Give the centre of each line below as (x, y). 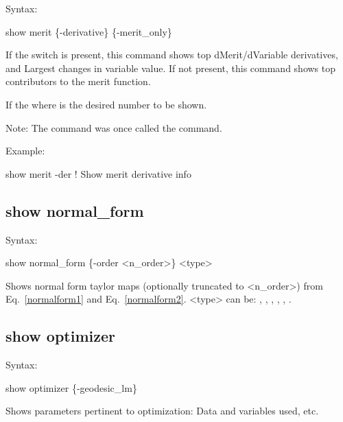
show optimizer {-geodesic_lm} (71, 387)
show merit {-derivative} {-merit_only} (89, 31)
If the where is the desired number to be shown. (106, 104)
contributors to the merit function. (78, 81)
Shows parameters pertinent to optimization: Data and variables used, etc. (162, 411)
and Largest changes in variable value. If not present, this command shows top (171, 68)
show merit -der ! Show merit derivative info (98, 173)
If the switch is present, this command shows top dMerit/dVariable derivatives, (172, 55)
